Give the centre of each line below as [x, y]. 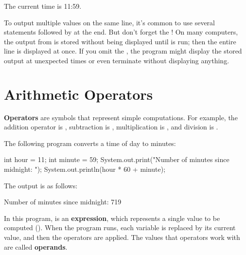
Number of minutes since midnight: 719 [63, 202]
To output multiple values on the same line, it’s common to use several [109, 22]
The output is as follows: [41, 185]
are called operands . [36, 246]
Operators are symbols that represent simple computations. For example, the [121, 117]
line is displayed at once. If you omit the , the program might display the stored [123, 51]
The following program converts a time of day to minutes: [90, 143]
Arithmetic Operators [79, 94]
